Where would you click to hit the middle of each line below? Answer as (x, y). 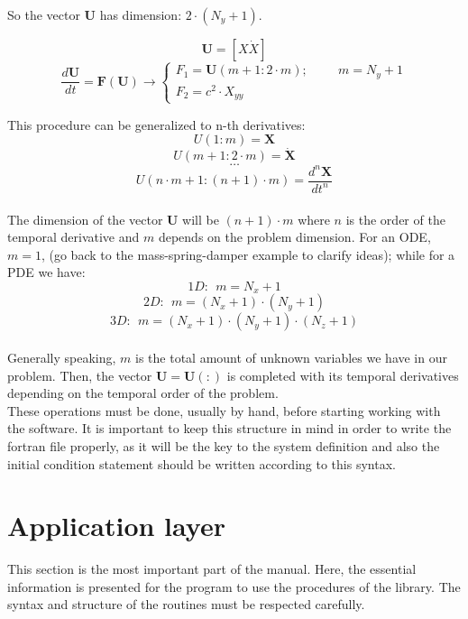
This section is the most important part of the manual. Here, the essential (212, 569)
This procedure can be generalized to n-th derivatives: (156, 124)
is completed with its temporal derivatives (343, 375)
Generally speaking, (62, 357)
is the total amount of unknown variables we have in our (291, 357)
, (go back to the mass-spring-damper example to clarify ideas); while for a (248, 254)
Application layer (116, 526)
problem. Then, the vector (80, 375)
